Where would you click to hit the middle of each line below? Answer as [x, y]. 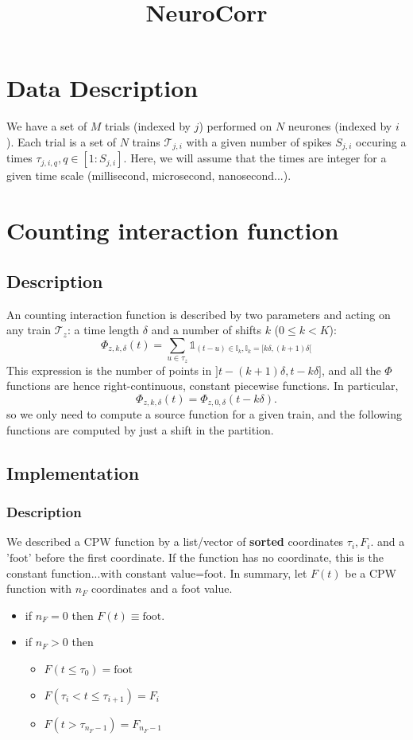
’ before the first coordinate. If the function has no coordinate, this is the [206, 557]
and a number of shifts [206, 330]
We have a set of [47, 126]
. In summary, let [265, 573]
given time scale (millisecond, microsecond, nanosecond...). [149, 175]
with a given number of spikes [259, 141]
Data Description [102, 88]
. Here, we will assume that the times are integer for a [255, 158]
